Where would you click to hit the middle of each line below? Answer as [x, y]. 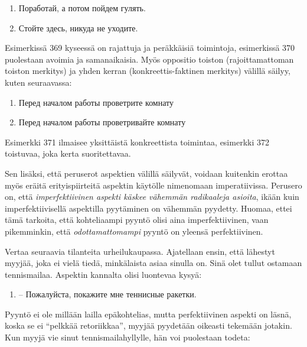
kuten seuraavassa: [38, 82]
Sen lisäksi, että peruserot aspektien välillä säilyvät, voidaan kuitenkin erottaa [146, 173]
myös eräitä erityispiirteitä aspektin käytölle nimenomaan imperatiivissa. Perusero [153, 185]
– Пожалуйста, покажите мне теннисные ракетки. [107, 294]
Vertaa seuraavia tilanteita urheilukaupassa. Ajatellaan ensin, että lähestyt [140, 251]
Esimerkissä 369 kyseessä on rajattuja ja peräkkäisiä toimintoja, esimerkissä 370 [150, 48]
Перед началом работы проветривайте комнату [102, 122]
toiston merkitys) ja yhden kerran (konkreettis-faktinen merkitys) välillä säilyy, [148, 71]
